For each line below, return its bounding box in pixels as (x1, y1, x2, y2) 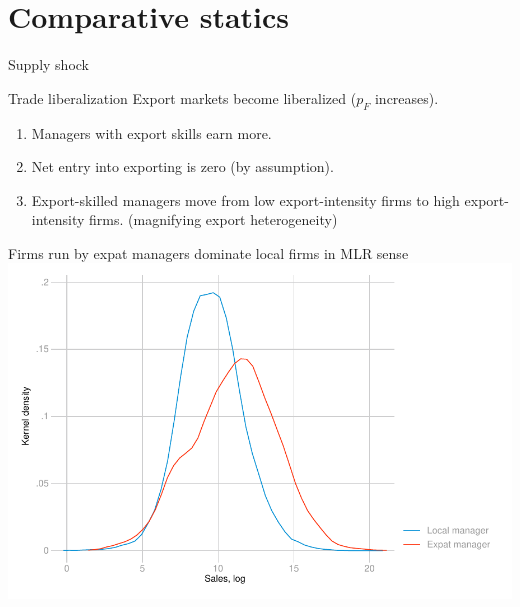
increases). (374, 87, 439, 108)
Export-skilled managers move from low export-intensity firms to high (31, 189, 460, 210)
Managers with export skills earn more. (31, 122, 272, 143)
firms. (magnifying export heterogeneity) (89, 209, 338, 230)
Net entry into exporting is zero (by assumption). (31, 156, 334, 177)
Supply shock (8, 54, 89, 75)
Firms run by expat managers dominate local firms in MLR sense (8, 242, 409, 263)
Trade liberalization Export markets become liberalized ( (8, 87, 357, 108)
